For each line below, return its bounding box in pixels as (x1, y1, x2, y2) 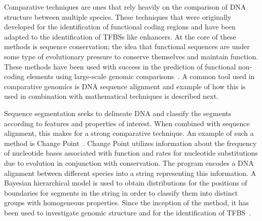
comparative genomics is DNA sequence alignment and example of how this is (4, 81, 246, 91)
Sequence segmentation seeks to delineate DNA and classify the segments (4, 107, 232, 118)
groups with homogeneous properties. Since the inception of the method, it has (4, 197, 249, 208)
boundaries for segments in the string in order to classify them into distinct (4, 187, 238, 198)
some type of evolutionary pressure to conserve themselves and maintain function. (4, 51, 258, 61)
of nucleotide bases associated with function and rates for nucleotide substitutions (4, 148, 258, 158)
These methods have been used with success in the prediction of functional (4, 61, 236, 71)
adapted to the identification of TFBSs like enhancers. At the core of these (4, 31, 236, 42)
